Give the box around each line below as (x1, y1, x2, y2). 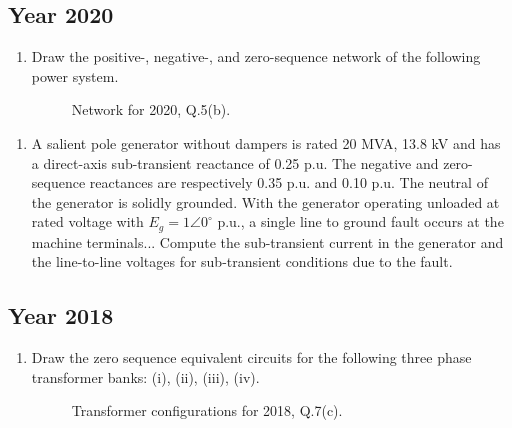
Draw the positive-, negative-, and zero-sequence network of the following (31, 46, 481, 67)
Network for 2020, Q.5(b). (71, 99, 231, 120)
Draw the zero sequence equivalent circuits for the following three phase (31, 347, 472, 368)
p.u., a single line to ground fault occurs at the (217, 211, 504, 232)
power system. (31, 65, 119, 86)
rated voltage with (31, 211, 144, 232)
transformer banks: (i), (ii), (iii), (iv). (31, 366, 260, 387)
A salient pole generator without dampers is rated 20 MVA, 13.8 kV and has (31, 132, 501, 153)
